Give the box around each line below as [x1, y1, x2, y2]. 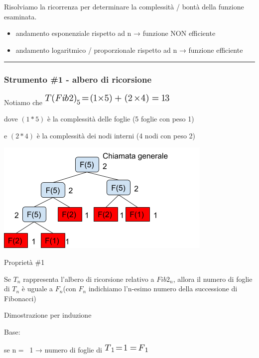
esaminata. [4, 11, 37, 21]
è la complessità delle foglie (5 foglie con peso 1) [47, 114, 194, 124]
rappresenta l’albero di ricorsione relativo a [23, 273, 154, 284]
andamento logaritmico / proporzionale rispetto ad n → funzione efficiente [15, 44, 243, 55]
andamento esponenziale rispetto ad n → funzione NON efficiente [15, 28, 216, 38]
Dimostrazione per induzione [4, 310, 92, 320]
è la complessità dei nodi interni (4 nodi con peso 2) [36, 130, 196, 140]
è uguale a [21, 283, 53, 294]
